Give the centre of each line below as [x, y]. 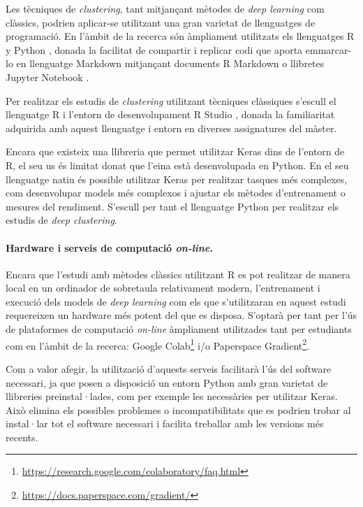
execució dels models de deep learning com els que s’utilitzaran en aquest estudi [176, 301]
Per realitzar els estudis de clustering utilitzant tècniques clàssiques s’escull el [171, 100]
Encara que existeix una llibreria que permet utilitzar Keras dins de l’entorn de [175, 151]
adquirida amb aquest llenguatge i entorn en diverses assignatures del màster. [171, 128]
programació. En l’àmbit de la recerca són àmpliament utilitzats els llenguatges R [180, 36]
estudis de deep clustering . [61, 220]
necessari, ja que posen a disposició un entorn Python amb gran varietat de [167, 382]
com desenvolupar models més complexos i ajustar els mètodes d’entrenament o [176, 193]
